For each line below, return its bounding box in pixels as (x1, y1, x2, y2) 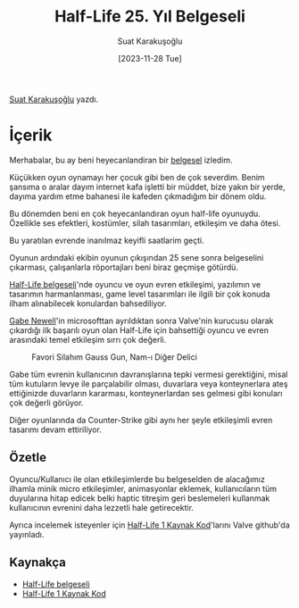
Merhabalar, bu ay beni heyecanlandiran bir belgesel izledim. (9, 154, 234, 165)
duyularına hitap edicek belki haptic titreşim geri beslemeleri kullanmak (9, 493, 270, 504)
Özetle (9, 450, 47, 465)
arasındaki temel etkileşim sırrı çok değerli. (9, 334, 167, 345)
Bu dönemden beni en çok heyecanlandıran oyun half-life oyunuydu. (9, 208, 261, 219)
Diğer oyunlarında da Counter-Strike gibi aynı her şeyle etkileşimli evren (9, 414, 273, 425)
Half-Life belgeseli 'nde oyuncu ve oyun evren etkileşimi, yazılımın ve (9, 279, 262, 289)
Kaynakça (9, 555, 67, 571)
